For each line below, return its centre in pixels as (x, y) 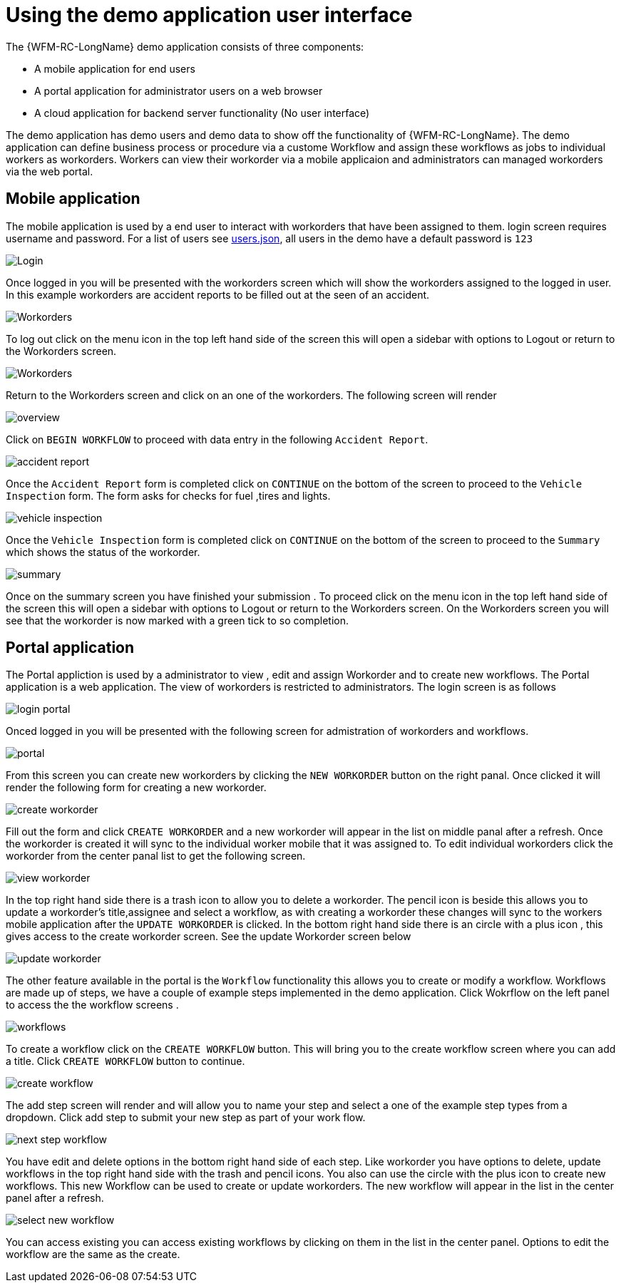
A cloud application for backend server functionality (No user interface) (202, 113)
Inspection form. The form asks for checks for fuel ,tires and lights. (168, 495)
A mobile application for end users (115, 68)
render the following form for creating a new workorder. (136, 788)
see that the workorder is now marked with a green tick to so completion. (177, 620)
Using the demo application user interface (209, 15)
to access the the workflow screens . (92, 1005)
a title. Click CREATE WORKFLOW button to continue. (125, 1061)
